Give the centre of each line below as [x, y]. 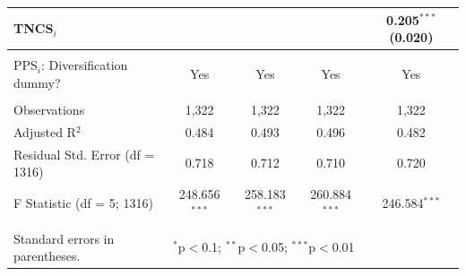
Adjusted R [45, 131]
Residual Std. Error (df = [84, 154]
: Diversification [85, 65]
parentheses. [47, 256]
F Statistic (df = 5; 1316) [83, 202]
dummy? [37, 82]
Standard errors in [64, 238]
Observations [49, 109]
